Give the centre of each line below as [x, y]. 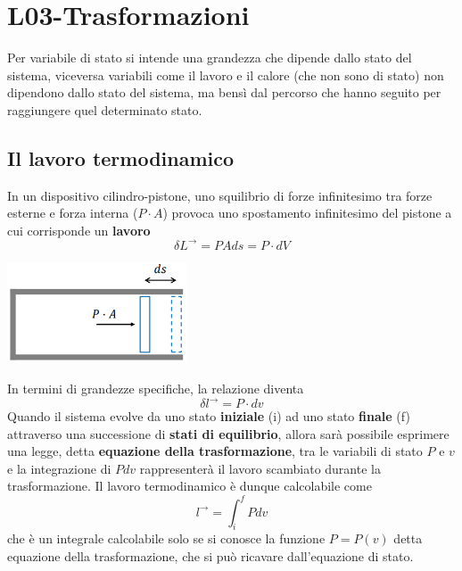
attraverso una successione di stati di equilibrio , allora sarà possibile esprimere [228, 433]
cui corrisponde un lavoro [79, 230]
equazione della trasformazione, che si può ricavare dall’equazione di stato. [210, 555]
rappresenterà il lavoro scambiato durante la [260, 468]
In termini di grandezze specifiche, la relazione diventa [156, 388]
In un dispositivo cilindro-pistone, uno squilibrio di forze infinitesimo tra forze [220, 195]
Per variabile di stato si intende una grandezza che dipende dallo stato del [210, 58]
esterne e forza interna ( [73, 213]
